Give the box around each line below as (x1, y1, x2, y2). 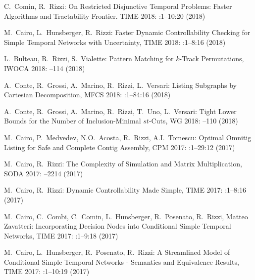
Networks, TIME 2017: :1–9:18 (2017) (4, 230, 118, 240)
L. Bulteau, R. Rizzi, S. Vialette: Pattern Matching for (4, 53, 174, 64)
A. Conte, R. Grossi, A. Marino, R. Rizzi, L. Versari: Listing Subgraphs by (4, 80, 237, 90)
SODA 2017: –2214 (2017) (4, 168, 83, 178)
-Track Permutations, (179, 53, 244, 64)
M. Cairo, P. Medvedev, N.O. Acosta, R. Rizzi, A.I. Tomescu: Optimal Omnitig (4, 132, 252, 142)
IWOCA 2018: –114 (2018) (4, 63, 85, 73)
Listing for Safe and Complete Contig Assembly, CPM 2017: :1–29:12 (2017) (4, 142, 235, 152)
